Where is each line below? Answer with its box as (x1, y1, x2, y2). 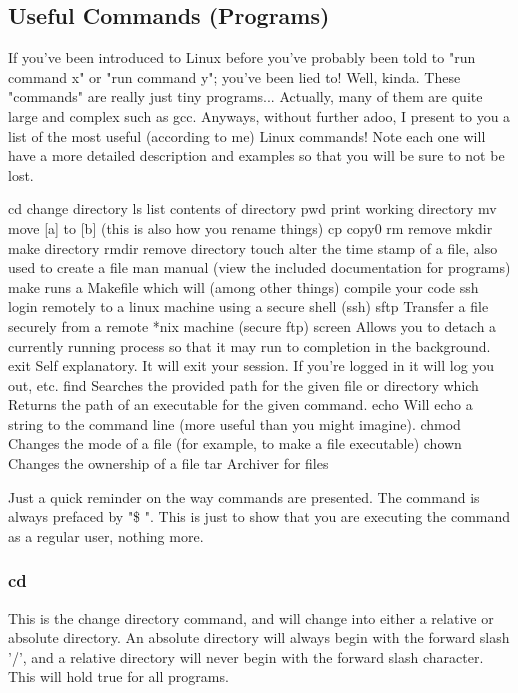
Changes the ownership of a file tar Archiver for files (8, 453, 329, 474)
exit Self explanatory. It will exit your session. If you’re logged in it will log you (8, 355, 495, 376)
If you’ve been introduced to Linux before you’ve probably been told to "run (8, 47, 476, 68)
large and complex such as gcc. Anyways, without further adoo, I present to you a (8, 105, 511, 126)
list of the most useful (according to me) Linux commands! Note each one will (8, 125, 486, 146)
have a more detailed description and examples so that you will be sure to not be (8, 145, 505, 166)
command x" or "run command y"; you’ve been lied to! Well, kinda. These (8, 66, 461, 87)
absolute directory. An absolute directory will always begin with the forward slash (8, 627, 510, 648)
